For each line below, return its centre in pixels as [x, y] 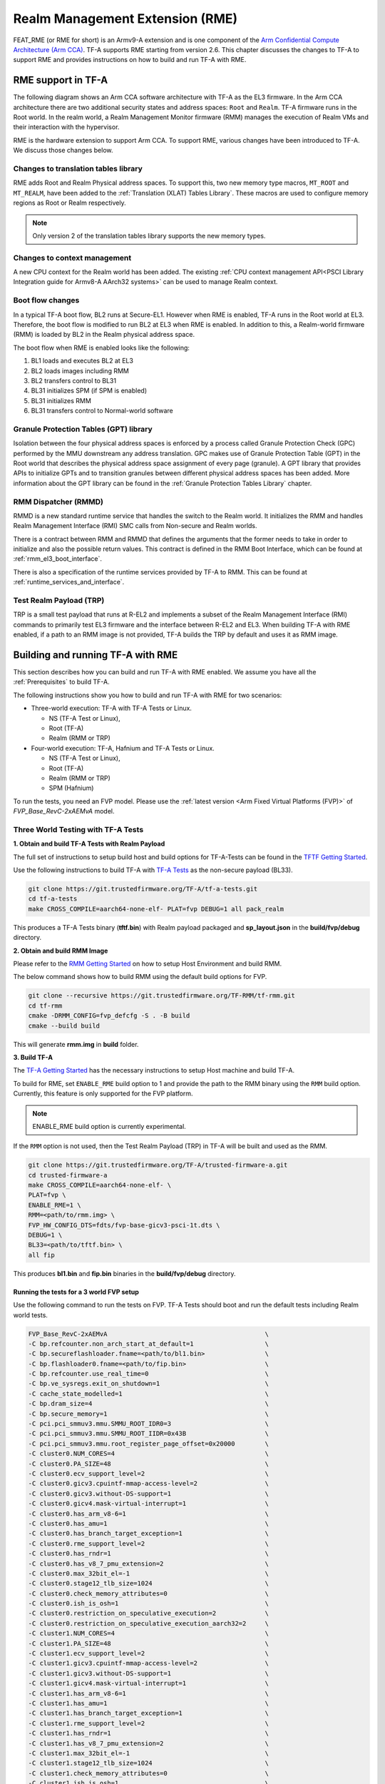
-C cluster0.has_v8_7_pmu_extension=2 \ [149, 1563]
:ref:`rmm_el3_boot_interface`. [58, 559]
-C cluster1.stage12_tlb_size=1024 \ [149, 1763]
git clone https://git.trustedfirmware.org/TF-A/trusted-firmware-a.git [158, 1165]
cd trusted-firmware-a [68, 1175]
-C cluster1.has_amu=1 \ [149, 1703]
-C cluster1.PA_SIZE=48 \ [149, 1643]
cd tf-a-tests [53, 899]
